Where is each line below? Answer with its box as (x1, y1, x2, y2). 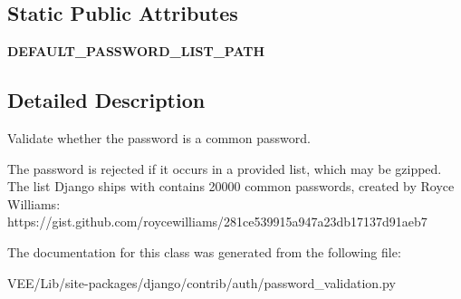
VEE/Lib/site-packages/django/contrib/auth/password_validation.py (7, 273, 396, 292)
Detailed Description (7, 86, 206, 114)
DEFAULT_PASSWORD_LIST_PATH (7, 42, 265, 61)
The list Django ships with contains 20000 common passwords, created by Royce (7, 177, 455, 196)
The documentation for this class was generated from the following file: (7, 242, 401, 261)
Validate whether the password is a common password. (7, 129, 311, 147)
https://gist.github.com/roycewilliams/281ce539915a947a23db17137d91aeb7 (7, 212, 427, 231)
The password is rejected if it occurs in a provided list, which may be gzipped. (7, 159, 442, 178)
